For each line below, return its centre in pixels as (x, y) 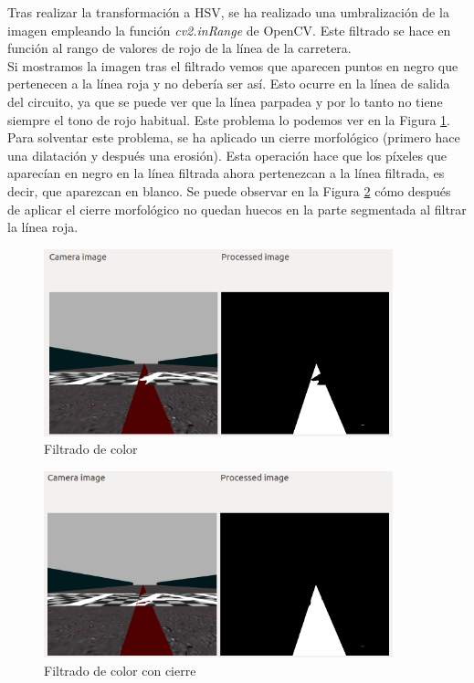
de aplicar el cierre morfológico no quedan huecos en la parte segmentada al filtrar (237, 209)
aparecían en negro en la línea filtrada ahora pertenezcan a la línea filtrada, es (226, 173)
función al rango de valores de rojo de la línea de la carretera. (179, 48)
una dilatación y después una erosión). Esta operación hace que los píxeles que (227, 155)
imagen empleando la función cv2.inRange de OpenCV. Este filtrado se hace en (229, 30)
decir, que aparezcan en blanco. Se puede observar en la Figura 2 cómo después (229, 190)
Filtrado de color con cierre (120, 670)
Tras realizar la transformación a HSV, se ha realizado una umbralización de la (228, 12)
